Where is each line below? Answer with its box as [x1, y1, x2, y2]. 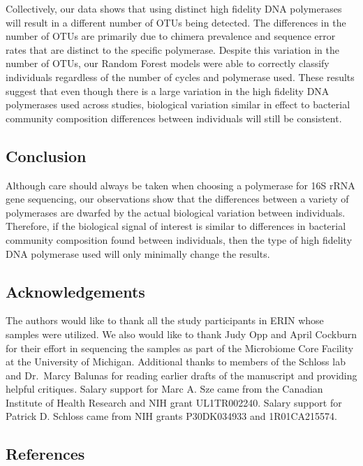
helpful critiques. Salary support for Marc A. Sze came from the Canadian [6, 381, 323, 396]
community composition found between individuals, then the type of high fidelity [6, 232, 353, 247]
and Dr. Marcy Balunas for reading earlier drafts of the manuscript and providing [6, 367, 357, 382]
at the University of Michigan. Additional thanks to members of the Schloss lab [6, 354, 346, 369]
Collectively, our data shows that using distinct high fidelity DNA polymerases [6, 1, 342, 15]
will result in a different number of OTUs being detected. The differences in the [6, 15, 346, 29]
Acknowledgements [6, 280, 145, 302]
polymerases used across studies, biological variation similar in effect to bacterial [6, 97, 350, 112]
